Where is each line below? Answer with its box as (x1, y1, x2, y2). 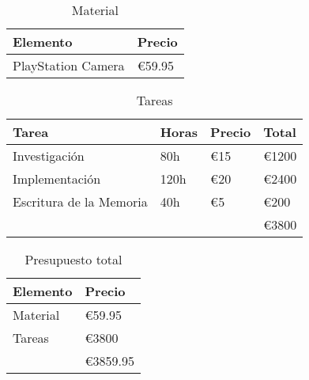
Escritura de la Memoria (13, 192, 148, 211)
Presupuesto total (24, 250, 122, 268)
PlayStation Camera (13, 56, 125, 74)
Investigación (13, 146, 85, 165)
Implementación (13, 169, 101, 188)
